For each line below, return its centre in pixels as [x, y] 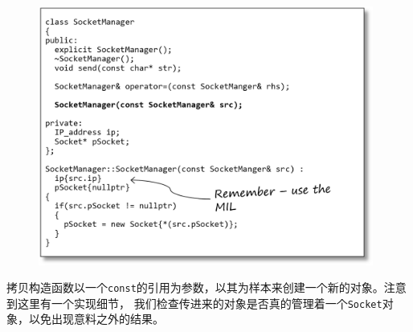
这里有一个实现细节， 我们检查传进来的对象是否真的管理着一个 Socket [200, 303]
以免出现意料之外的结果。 [96, 319]
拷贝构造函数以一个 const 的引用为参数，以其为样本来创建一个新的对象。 [195, 287]
